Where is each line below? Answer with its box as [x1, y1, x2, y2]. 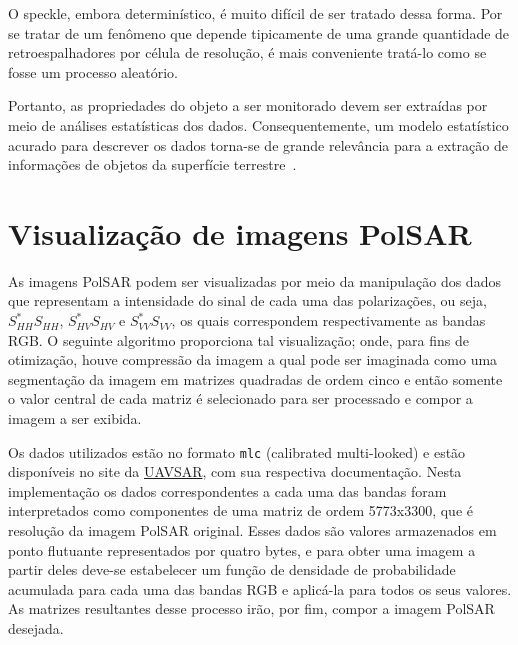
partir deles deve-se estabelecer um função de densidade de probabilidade [8, 559, 456, 580]
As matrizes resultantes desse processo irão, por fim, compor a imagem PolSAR [8, 598, 495, 619]
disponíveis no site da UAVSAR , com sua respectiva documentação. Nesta [8, 461, 462, 482]
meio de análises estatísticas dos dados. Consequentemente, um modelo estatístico [8, 114, 509, 135]
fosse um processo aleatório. [8, 61, 178, 82]
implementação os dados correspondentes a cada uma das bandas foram [8, 480, 447, 501]
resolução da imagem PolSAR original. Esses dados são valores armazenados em [8, 520, 497, 541]
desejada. [8, 618, 64, 639]
